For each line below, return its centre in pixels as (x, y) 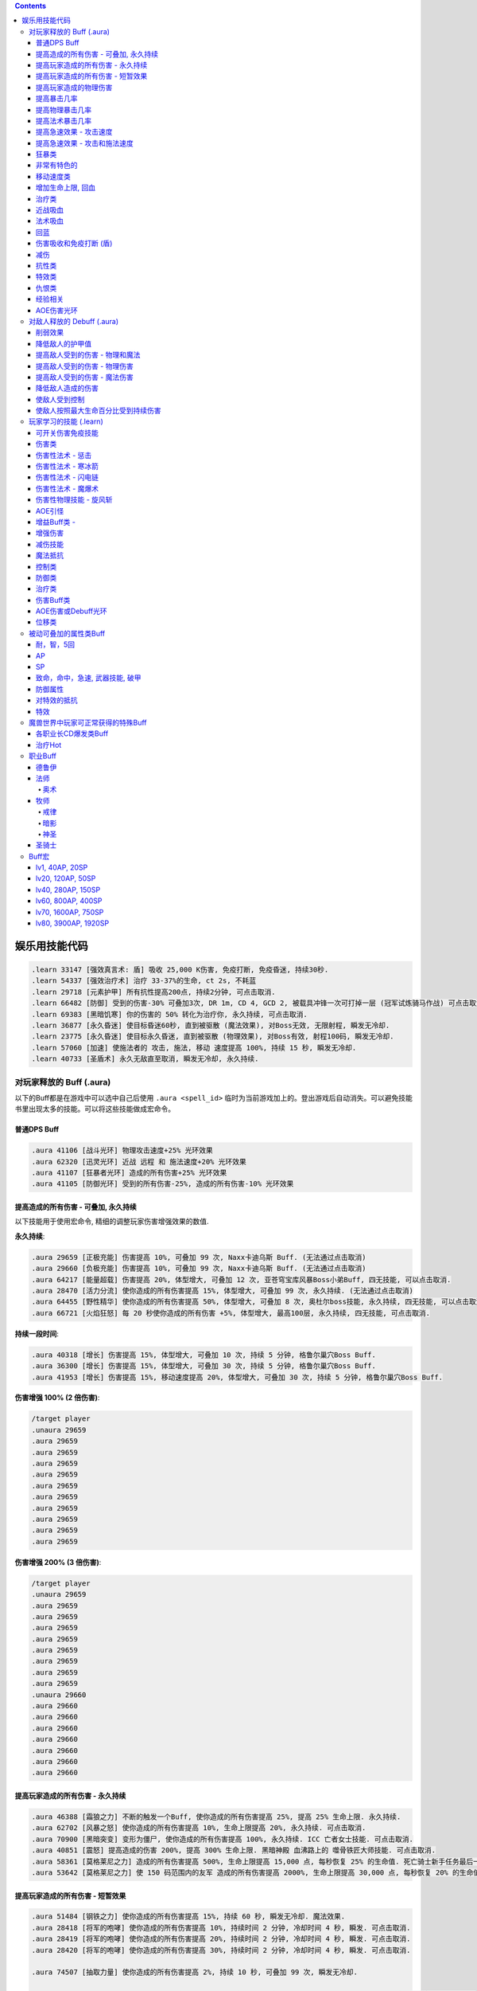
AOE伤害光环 (57, 310)
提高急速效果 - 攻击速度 (74, 132)
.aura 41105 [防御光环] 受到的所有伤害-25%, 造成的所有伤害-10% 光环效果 (163, 1184)
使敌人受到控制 (60, 399)
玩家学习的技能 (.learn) (66, 421)
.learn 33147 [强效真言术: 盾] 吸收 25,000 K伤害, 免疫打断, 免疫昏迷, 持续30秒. (180, 970)
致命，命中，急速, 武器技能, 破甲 (89, 678)
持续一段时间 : (37, 1333)
